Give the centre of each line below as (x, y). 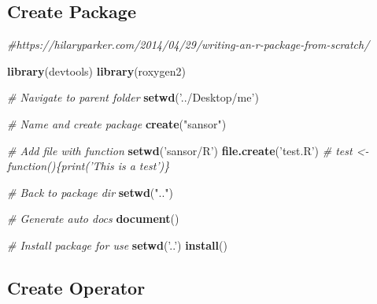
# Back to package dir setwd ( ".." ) (91, 192)
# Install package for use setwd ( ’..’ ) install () (117, 245)
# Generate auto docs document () (93, 219)
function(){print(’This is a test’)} (89, 166)
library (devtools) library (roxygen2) (96, 70)
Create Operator (76, 287)
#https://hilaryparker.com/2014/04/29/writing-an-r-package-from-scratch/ (188, 44)
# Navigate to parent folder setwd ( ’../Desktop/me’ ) (133, 97)
